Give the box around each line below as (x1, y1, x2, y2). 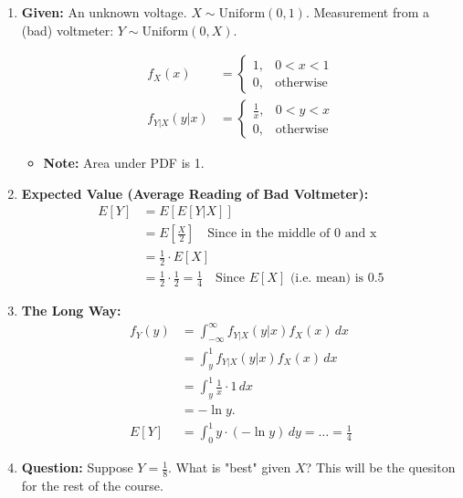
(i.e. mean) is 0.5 (289, 272, 384, 285)
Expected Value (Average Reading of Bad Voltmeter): (21, 183, 369, 202)
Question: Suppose (21, 458, 133, 477)
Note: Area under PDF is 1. (43, 153, 205, 172)
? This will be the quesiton (305, 458, 456, 477)
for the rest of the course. (21, 476, 163, 495)
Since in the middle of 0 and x (207, 227, 377, 241)
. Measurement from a (305, 3, 429, 21)
